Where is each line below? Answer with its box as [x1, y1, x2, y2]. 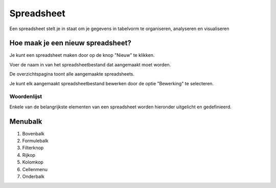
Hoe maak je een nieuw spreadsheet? [9, 39, 131, 48]
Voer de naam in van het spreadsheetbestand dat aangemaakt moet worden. [9, 61, 171, 67]
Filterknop [22, 145, 44, 151]
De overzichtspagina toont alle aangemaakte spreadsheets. [9, 71, 135, 77]
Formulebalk [22, 138, 49, 144]
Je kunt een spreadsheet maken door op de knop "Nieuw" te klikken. [9, 52, 155, 58]
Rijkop [22, 152, 36, 158]
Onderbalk [22, 174, 44, 180]
